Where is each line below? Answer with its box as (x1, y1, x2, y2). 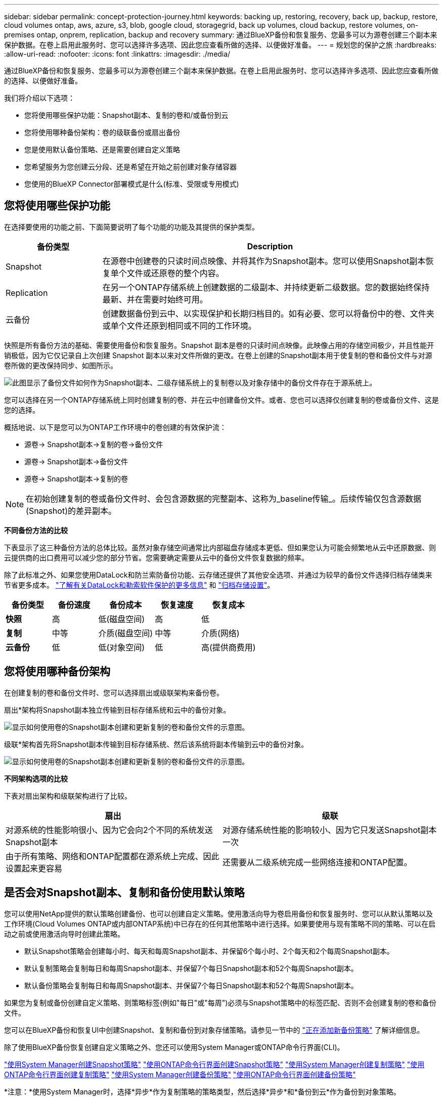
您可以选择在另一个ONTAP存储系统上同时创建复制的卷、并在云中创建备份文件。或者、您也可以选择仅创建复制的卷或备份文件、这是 (4, 395, 439, 404)
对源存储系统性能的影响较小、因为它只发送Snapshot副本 (223, 824, 437, 835)
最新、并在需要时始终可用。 (102, 294, 208, 304)
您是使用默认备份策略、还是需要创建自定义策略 (24, 145, 180, 154)
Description (247, 241, 293, 251)
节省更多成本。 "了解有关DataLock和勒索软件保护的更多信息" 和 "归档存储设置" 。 (4, 580, 275, 589)
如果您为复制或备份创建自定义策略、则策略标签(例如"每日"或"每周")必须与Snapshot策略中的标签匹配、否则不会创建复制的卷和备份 (4, 998, 436, 1007)
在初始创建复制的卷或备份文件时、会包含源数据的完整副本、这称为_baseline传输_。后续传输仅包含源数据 (26, 493, 421, 504)
